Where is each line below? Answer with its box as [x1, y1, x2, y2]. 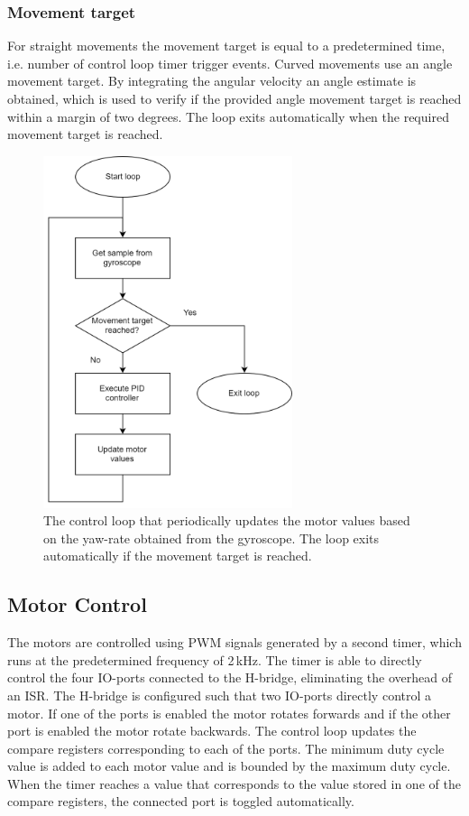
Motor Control [7, 590, 147, 618]
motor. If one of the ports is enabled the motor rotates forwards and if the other [7, 703, 451, 722]
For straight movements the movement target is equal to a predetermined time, [7, 36, 446, 55]
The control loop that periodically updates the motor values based [43, 511, 410, 530]
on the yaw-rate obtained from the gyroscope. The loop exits [43, 528, 380, 547]
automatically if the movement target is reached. [43, 546, 312, 565]
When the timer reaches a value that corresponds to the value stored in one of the [7, 774, 461, 793]
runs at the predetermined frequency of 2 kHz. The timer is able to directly [7, 650, 422, 669]
